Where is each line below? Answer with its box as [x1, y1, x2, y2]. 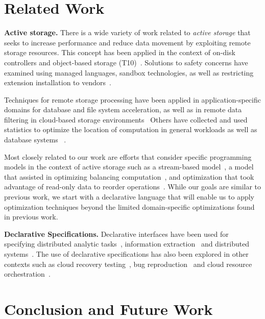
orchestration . [4, 268, 51, 279]
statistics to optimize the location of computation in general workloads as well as [4, 124, 257, 135]
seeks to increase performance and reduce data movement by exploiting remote [4, 37, 251, 47]
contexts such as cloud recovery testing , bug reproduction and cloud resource [4, 258, 252, 269]
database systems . [4, 134, 66, 145]
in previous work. [4, 211, 58, 222]
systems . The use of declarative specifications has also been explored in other [4, 249, 249, 259]
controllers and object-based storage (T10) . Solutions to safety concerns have [4, 57, 248, 67]
